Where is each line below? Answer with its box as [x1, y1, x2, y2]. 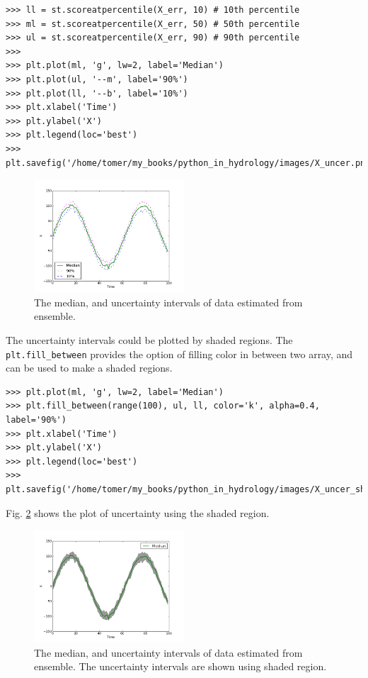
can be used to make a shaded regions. [6, 360, 173, 375]
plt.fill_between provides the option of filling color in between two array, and [6, 346, 353, 361]
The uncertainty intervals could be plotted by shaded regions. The [6, 332, 293, 347]
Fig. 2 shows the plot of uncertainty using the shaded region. [6, 505, 270, 520]
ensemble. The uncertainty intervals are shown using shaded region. [34, 659, 327, 674]
